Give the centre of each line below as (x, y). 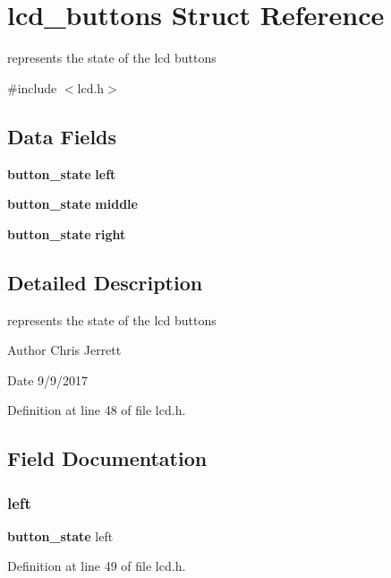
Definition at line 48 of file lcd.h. (97, 410)
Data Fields (62, 136)
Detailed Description (105, 282)
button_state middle (72, 204)
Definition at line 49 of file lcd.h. (97, 566)
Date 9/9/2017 (48, 380)
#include (32, 87)
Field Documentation (107, 458)
